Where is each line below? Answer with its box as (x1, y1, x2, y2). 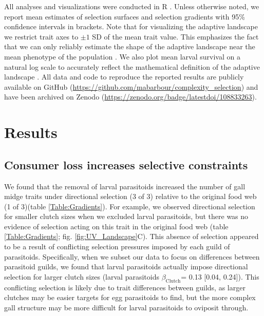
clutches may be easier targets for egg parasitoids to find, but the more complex (4, 292, 256, 303)
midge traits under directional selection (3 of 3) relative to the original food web (4, 191, 257, 202)
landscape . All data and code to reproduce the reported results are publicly (4, 71, 244, 82)
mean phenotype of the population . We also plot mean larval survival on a (4, 51, 240, 62)
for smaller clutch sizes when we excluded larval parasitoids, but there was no (4, 211, 249, 222)
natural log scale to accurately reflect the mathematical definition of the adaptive (4, 61, 260, 72)
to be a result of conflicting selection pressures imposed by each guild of (4, 241, 230, 252)
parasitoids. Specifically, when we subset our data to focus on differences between (4, 251, 260, 262)
